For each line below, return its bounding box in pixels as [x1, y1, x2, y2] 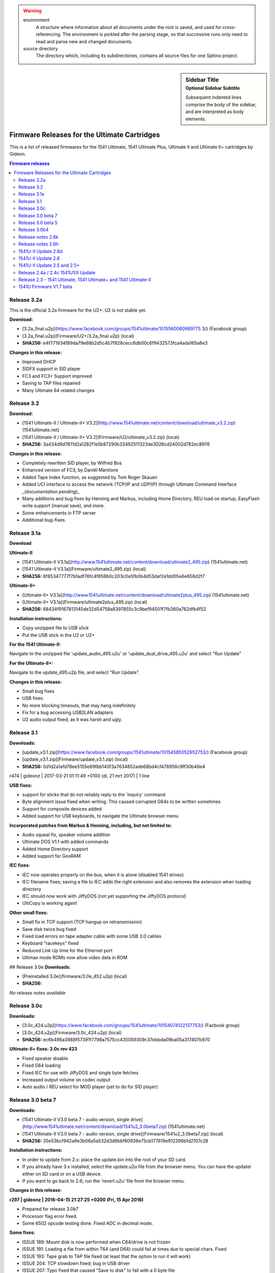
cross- [222, 24, 236, 30]
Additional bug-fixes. [22, 517, 66, 523]
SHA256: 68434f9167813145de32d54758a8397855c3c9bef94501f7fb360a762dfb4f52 [22, 606, 206, 612]
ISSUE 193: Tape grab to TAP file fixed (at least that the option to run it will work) [22, 1253, 191, 1259]
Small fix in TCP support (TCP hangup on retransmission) [22, 919, 142, 925]
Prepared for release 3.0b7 [22, 1206, 79, 1212]
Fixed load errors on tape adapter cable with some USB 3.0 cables [22, 933, 161, 939]
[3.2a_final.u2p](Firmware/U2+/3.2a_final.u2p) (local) [22, 333, 134, 339]
